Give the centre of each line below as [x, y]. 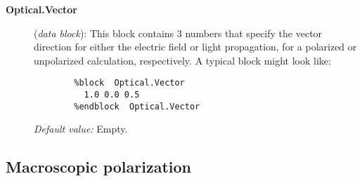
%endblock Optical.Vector [137, 106]
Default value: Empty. [81, 129]
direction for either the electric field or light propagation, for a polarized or [195, 47]
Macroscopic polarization [98, 167]
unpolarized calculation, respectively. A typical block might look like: [182, 60]
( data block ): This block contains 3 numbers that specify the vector [178, 33]
